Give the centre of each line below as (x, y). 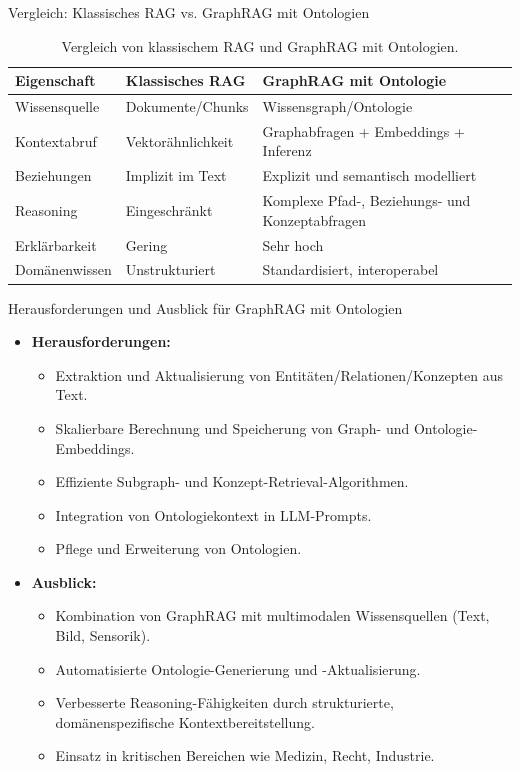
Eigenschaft (55, 80)
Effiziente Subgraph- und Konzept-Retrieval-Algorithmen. (232, 481)
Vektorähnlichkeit (179, 140)
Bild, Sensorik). (103, 635)
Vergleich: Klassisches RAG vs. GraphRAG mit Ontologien (189, 12)
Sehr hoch (293, 244)
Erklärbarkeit (56, 244)
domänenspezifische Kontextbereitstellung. (185, 721)
